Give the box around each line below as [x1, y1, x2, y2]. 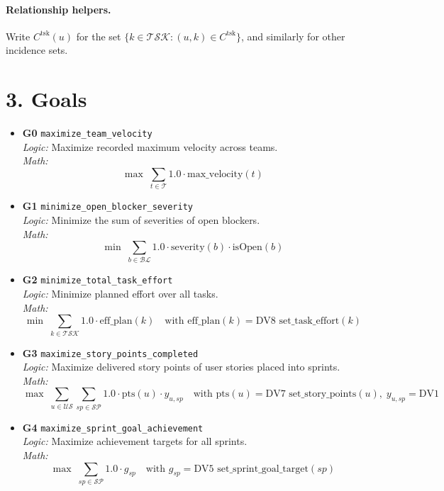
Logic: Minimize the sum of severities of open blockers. [22, 212, 260, 227]
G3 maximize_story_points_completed [22, 345, 199, 360]
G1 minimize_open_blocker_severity [22, 198, 193, 213]
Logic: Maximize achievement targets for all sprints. [22, 434, 248, 448]
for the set [76, 28, 121, 43]
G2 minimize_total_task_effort [22, 272, 173, 287]
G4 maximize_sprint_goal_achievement [22, 419, 204, 434]
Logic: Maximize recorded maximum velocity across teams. [22, 139, 278, 154]
